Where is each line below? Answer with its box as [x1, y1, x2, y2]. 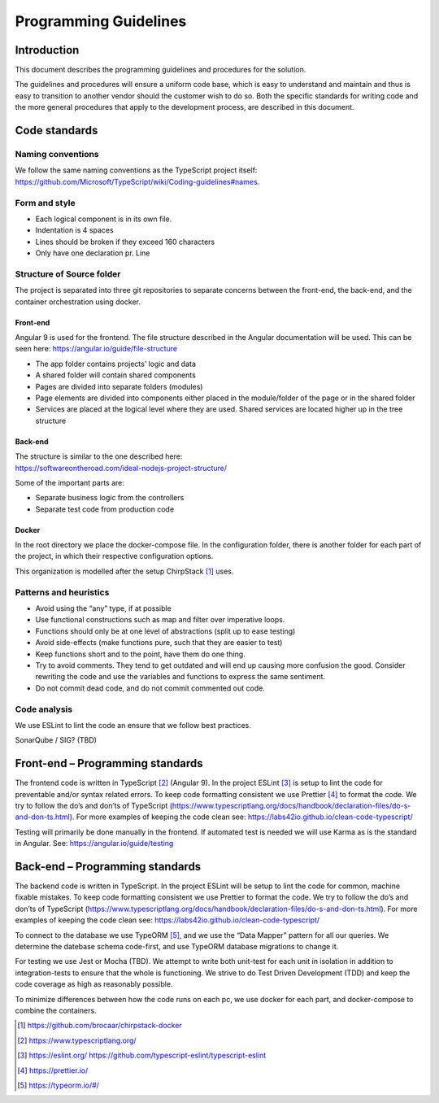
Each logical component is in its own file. [35, 214, 172, 224]
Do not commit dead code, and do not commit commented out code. [35, 683, 266, 693]
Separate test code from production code [35, 504, 175, 514]
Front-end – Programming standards [15, 756, 203, 770]
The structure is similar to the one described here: [15, 451, 183, 461]
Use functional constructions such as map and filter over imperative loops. [35, 615, 285, 625]
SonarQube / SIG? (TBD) [15, 735, 98, 745]
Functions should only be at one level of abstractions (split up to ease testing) [35, 626, 296, 636]
